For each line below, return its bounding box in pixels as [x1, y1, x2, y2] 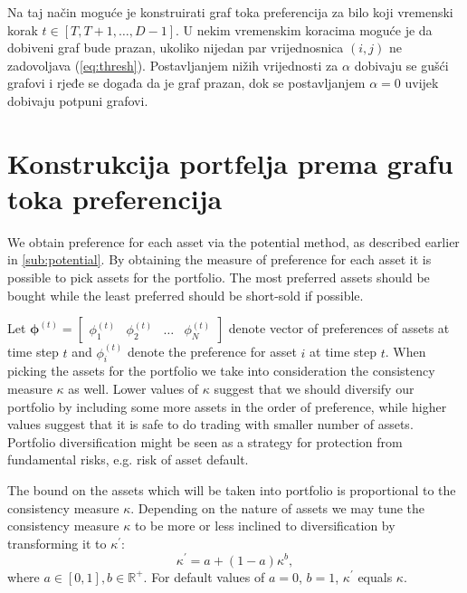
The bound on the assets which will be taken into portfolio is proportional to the [7, 481, 456, 500]
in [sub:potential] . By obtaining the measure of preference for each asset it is [7, 250, 432, 269]
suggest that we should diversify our [214, 379, 415, 398]
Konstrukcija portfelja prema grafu [7, 144, 453, 181]
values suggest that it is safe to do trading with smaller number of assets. [7, 415, 414, 434]
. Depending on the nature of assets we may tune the [130, 498, 425, 517]
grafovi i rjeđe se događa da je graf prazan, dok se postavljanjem [7, 73, 366, 92]
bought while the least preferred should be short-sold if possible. [7, 285, 364, 304]
